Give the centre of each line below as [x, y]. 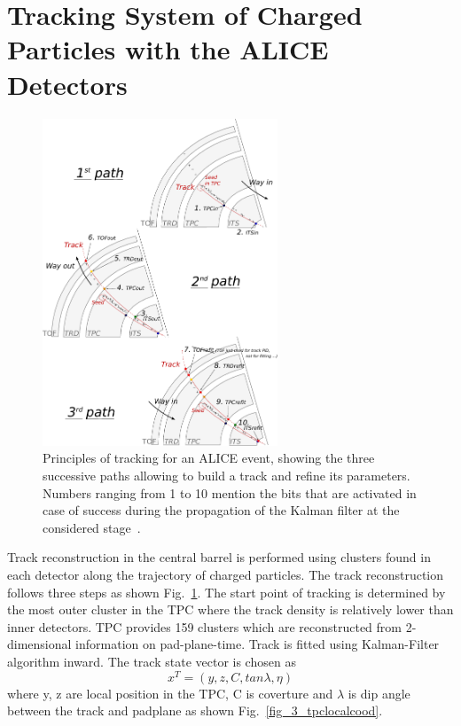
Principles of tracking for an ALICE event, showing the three [209, 458]
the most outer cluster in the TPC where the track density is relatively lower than [230, 609]
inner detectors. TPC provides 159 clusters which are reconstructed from [204, 626]
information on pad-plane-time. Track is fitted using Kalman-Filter [258, 644]
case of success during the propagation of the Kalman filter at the [221, 510]
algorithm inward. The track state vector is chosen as [152, 661]
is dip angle [379, 693]
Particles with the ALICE [168, 49]
